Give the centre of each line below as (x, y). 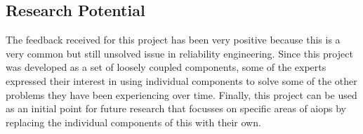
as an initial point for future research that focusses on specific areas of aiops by (176, 108)
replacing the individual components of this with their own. (133, 122)
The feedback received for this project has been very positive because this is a (173, 40)
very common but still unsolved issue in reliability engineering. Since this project (179, 53)
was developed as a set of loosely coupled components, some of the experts (166, 67)
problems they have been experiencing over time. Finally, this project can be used (181, 94)
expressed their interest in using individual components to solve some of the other (181, 80)
